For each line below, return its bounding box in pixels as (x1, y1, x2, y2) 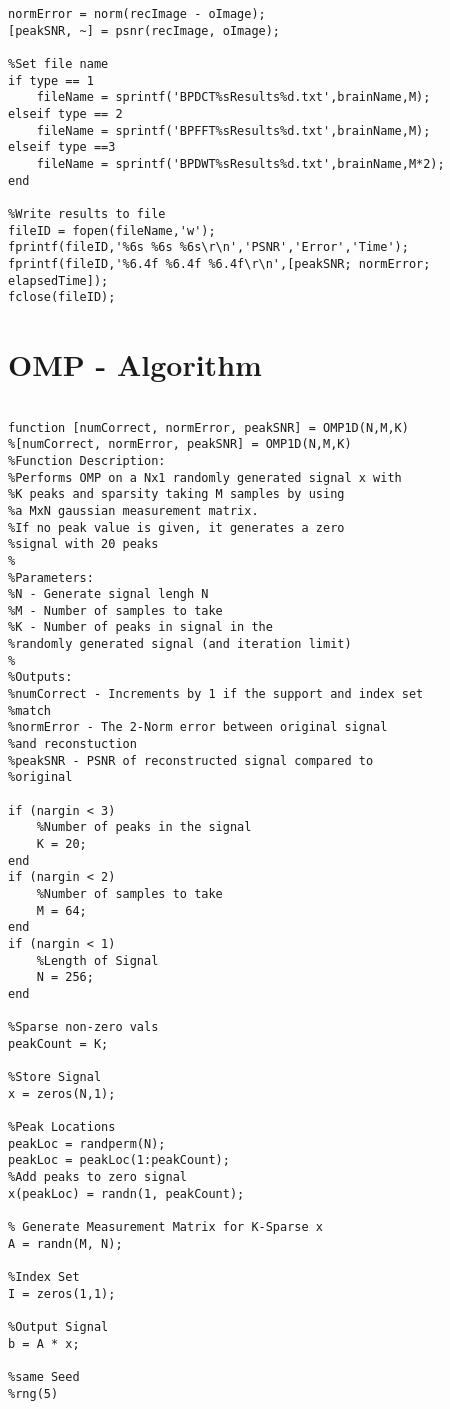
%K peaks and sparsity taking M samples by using (8, 487, 345, 502)
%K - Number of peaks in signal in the (8, 620, 273, 635)
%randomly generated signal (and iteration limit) (8, 637, 352, 652)
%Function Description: (8, 453, 166, 468)
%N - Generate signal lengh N (8, 587, 209, 602)
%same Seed (8, 1370, 80, 1384)
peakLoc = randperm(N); (8, 1136, 166, 1151)
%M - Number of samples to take (8, 603, 223, 618)
